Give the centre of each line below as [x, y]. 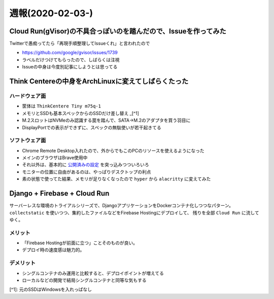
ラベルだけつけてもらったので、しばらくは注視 [71, 60]
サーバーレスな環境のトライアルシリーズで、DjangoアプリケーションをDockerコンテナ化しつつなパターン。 [121, 206]
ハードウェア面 [28, 96]
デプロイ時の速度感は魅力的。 [53, 250]
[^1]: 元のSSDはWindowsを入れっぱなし [51, 289]
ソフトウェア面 [28, 140]
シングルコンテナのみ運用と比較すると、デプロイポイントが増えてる [93, 273]
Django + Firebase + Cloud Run [59, 193]
